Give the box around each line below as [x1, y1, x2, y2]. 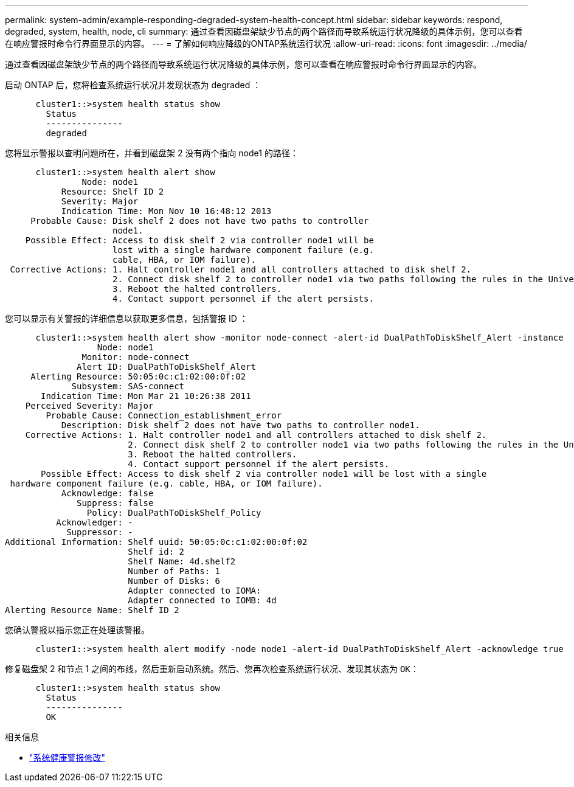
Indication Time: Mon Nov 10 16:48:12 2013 [61, 206, 272, 216]
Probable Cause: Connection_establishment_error [46, 411, 282, 420]
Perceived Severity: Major [25, 401, 154, 411]
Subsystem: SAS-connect [71, 381, 185, 391]
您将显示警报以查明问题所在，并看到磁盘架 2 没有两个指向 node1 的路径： [5, 148, 299, 158]
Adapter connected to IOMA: [128, 586, 261, 595]
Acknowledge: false [61, 488, 154, 498]
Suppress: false [77, 498, 154, 508]
